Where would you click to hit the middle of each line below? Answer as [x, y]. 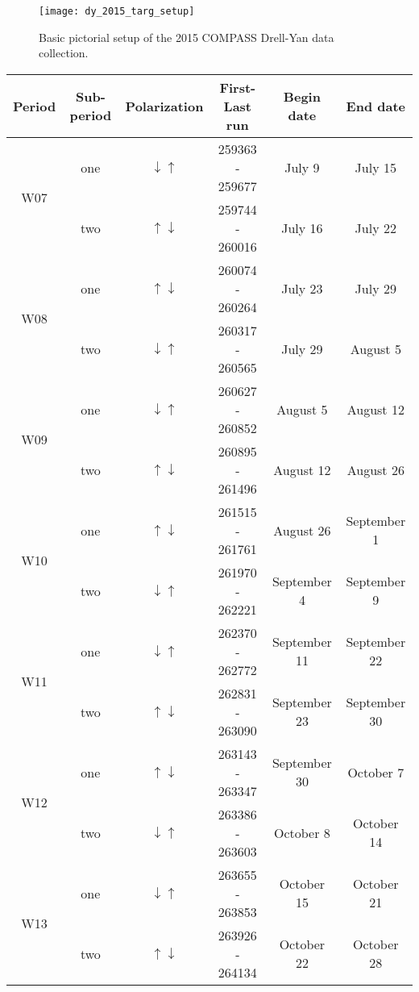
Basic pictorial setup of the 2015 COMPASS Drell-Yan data [187, 37]
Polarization [164, 106]
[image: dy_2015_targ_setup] [117, 11]
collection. [64, 53]
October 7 [376, 772]
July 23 [302, 288]
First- [238, 87]
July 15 [375, 167]
